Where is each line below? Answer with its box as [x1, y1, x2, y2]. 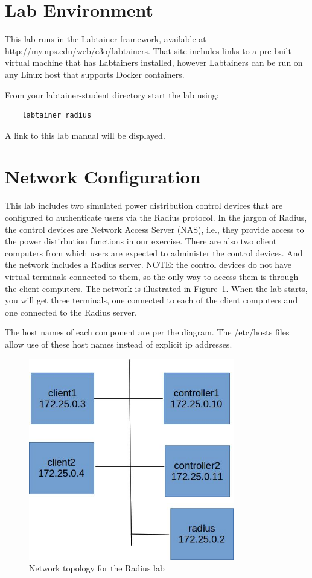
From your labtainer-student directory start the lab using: [5, 88, 219, 101]
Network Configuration [5, 164, 201, 189]
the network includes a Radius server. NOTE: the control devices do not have [5, 258, 291, 271]
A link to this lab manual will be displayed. [5, 129, 165, 141]
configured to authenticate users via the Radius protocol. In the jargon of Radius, [5, 211, 307, 223]
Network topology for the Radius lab [29, 562, 165, 574]
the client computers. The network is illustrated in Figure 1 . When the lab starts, [5, 282, 308, 294]
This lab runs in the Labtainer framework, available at [5, 33, 206, 45]
